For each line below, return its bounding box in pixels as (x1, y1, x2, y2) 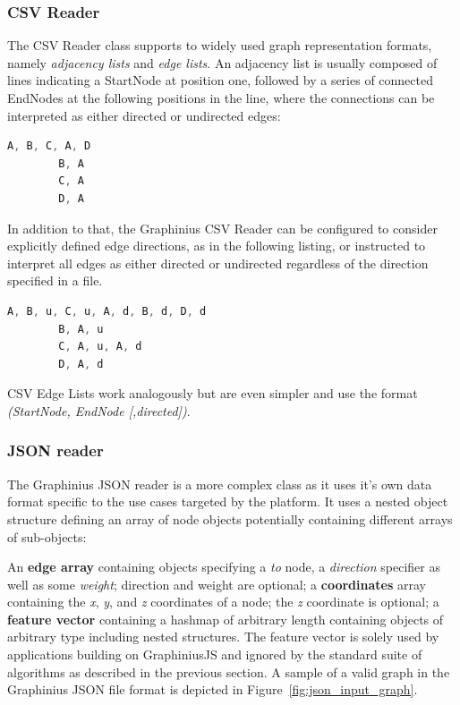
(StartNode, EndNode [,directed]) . (7, 401, 191, 420)
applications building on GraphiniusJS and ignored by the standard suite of (7, 645, 422, 664)
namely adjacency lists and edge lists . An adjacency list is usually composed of (7, 53, 438, 72)
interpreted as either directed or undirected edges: (7, 106, 281, 124)
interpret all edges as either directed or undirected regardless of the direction (7, 253, 429, 272)
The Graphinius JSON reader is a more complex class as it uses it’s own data (7, 474, 432, 493)
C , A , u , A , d (58, 340, 142, 353)
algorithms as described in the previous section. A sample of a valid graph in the (7, 662, 450, 681)
